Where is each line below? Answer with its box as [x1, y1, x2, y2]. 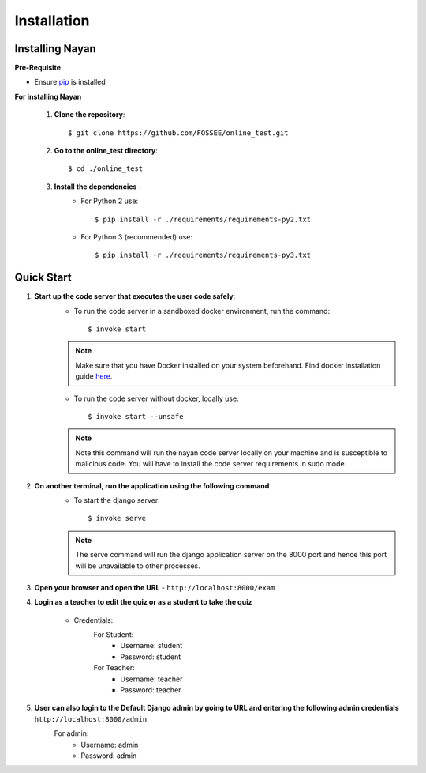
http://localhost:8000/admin [34, 715, 148, 723]
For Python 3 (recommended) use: [80, 232, 193, 241]
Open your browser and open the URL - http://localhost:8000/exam [34, 583, 275, 592]
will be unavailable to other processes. [75, 561, 200, 571]
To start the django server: [73, 495, 161, 505]
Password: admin [80, 751, 137, 760]
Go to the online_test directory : [54, 146, 158, 156]
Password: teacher [120, 685, 181, 695]
